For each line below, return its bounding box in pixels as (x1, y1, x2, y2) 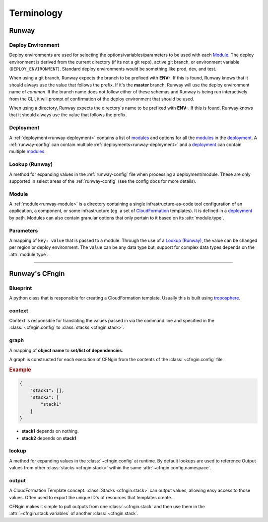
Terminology (9, 7, 63, 18)
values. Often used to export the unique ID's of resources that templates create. (9, 494, 172, 500)
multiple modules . (9, 149, 46, 154)
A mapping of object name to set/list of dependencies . (9, 347, 124, 353)
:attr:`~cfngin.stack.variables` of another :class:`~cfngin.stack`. (9, 511, 138, 517)
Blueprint (9, 285, 32, 292)
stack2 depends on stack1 (21, 435, 77, 441)
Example (9, 366, 32, 373)
